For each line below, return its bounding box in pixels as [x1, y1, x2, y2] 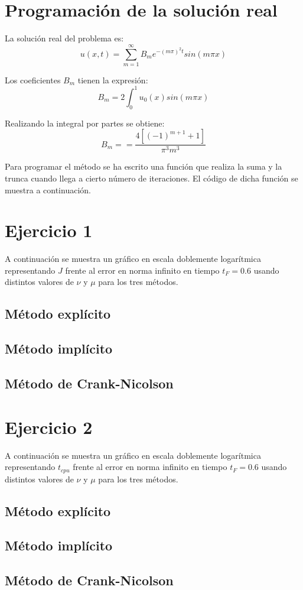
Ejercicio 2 [5, 414, 93, 439]
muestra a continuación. [5, 183, 91, 196]
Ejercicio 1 [5, 218, 93, 242]
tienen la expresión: [77, 73, 148, 86]
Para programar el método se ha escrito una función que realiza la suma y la [5, 160, 282, 173]
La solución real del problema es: [5, 32, 124, 44]
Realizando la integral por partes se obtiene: [5, 116, 165, 129]
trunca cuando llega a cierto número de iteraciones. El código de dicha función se [5, 171, 298, 184]
